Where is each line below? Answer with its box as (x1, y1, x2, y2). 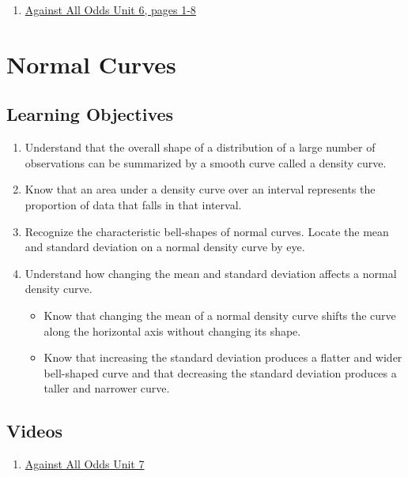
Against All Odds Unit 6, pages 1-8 (25, 2, 196, 17)
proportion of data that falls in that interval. (25, 196, 242, 212)
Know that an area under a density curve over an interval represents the (25, 181, 376, 197)
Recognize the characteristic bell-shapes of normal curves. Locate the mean (25, 223, 389, 239)
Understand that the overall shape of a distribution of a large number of (25, 139, 376, 156)
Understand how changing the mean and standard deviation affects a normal (25, 265, 397, 281)
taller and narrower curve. (43, 380, 170, 396)
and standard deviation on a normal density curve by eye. (25, 238, 305, 255)
